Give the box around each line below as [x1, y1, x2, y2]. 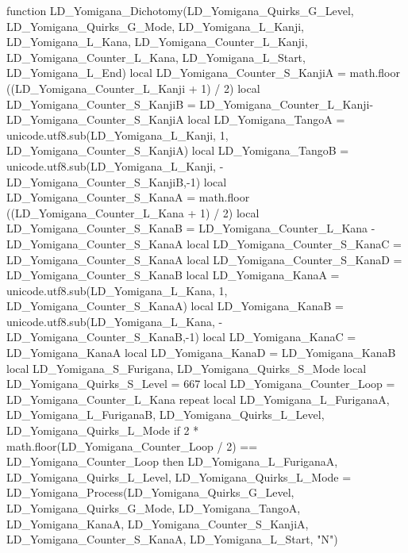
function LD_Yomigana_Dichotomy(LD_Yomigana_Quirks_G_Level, [6, 2, 354, 18]
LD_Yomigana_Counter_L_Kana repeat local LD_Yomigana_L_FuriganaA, [6, 390, 390, 407]
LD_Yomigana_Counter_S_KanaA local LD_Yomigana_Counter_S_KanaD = [6, 251, 402, 267]
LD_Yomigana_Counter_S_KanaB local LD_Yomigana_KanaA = [6, 267, 340, 283]
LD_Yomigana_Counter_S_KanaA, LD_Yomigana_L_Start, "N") [6, 531, 338, 547]
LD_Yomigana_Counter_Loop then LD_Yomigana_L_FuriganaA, [6, 453, 338, 470]
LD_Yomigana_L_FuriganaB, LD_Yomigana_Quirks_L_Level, [6, 406, 325, 423]
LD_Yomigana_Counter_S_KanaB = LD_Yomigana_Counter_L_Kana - [6, 220, 375, 236]
